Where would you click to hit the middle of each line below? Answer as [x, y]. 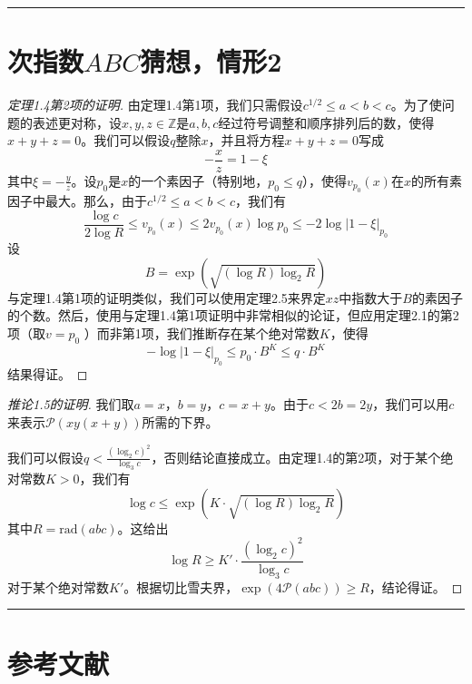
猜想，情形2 [211, 61]
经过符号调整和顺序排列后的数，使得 [326, 122]
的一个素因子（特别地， [198, 180]
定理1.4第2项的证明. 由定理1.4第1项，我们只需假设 [155, 105]
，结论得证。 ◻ [416, 586]
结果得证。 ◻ [48, 373]
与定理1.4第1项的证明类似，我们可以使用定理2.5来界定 [167, 297]
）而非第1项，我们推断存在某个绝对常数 [202, 332]
